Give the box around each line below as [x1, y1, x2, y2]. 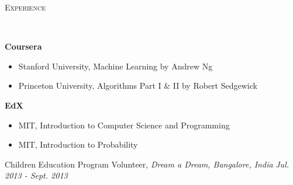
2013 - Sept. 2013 [5, 169, 68, 181]
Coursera [5, 40, 42, 53]
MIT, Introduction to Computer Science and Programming [18, 118, 230, 131]
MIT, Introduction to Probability [18, 138, 138, 151]
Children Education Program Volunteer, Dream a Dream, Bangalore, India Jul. [5, 158, 289, 170]
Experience [5, 1, 46, 13]
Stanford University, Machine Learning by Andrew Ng [18, 60, 213, 72]
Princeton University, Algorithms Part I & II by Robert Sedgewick [18, 79, 257, 92]
